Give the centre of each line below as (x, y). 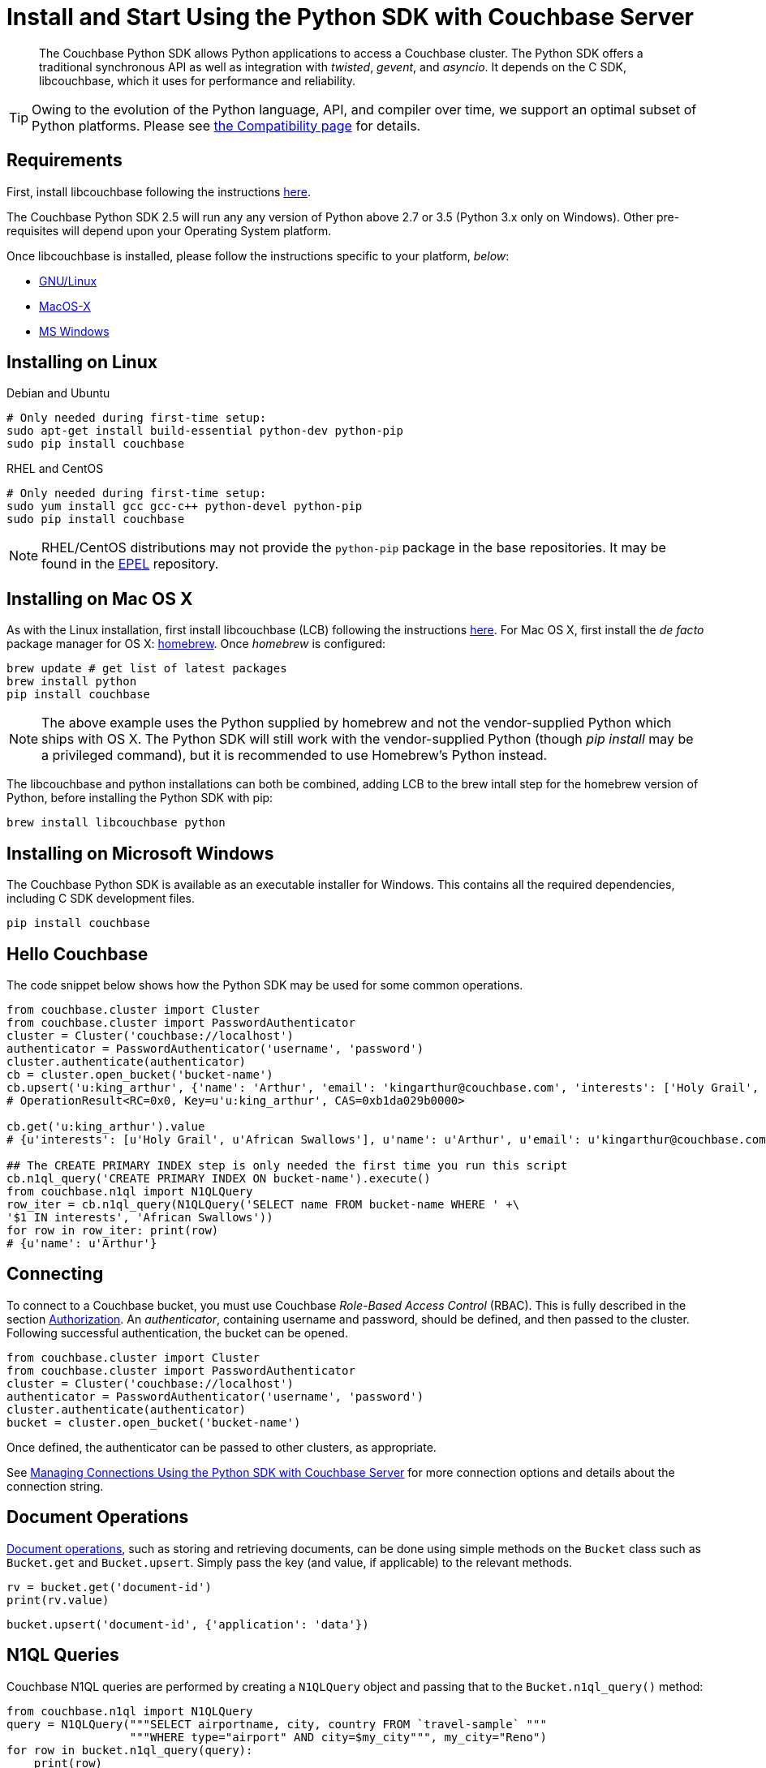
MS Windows (74, 331)
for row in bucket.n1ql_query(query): (130, 1750)
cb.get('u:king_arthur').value (106, 1126)
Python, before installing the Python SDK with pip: (140, 798)
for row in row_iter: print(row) (113, 1230)
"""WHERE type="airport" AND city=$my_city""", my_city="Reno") (338, 1737)
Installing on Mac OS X (100, 599)
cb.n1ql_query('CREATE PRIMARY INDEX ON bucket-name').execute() (219, 1178)
